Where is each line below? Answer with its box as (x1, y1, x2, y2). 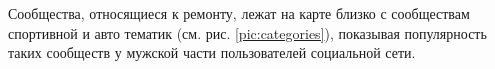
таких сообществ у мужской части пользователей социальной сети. (8, 42, 416, 63)
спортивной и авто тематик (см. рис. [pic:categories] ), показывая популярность (8, 22, 487, 43)
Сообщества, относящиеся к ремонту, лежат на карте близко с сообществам (8, 3, 470, 23)
